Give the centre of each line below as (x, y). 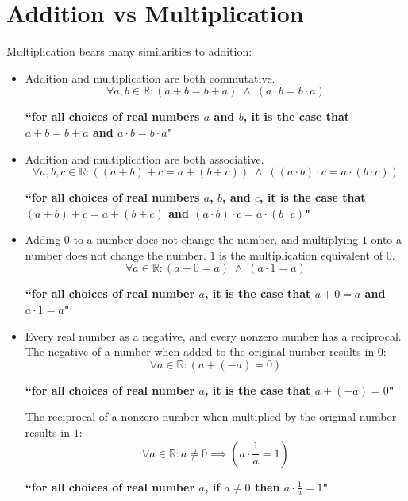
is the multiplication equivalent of (301, 254)
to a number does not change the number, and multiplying (216, 239)
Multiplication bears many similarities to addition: (129, 51)
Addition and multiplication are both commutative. (150, 77)
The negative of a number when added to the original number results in (200, 351)
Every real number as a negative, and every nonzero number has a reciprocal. (213, 335)
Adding (43, 239)
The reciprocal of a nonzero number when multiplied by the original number (211, 416)
